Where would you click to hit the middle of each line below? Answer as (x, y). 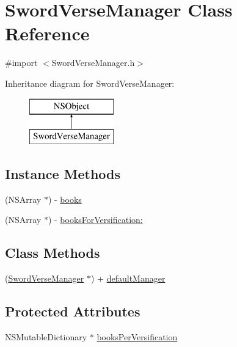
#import (21, 63)
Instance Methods (63, 174)
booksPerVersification (137, 337)
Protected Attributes (73, 311)
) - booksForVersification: (95, 220)
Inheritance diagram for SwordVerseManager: (90, 83)
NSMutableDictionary (46, 337)
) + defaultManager (128, 278)
